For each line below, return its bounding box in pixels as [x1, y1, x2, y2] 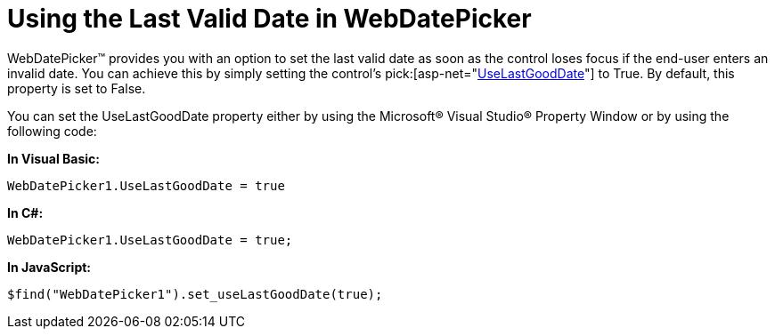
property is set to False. [7, 80, 146, 96]
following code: [7, 123, 97, 139]
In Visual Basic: [7, 150, 100, 166]
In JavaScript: [7, 259, 92, 275]
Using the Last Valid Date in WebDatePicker [7, 4, 532, 34]
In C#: [7, 204, 44, 220]
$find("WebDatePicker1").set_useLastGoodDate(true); [7, 286, 383, 301]
